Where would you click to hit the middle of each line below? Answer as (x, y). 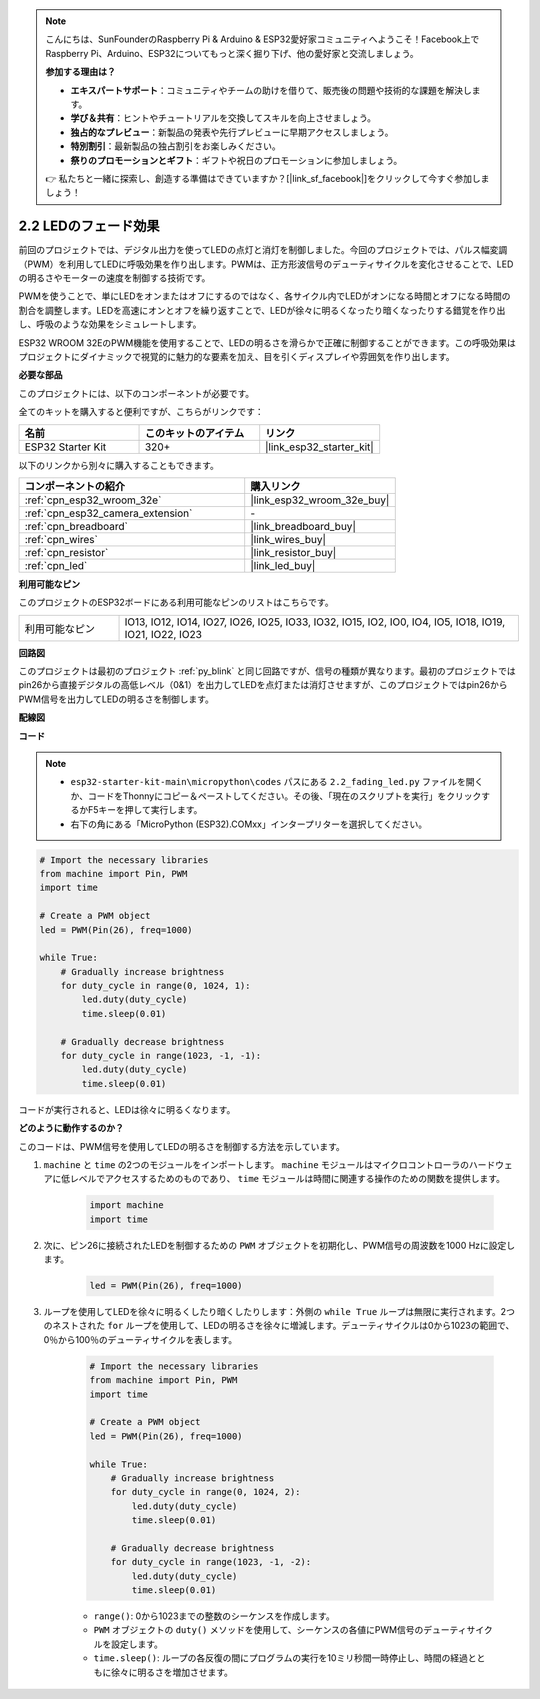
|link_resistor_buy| (293, 552)
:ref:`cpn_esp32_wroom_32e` (93, 500)
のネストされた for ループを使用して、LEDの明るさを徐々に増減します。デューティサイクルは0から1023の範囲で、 (279, 1326)
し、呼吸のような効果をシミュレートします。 (110, 324)
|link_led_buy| (283, 565)
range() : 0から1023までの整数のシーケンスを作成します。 (214, 1616)
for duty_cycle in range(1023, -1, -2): (211, 1562)
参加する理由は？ (80, 72)
